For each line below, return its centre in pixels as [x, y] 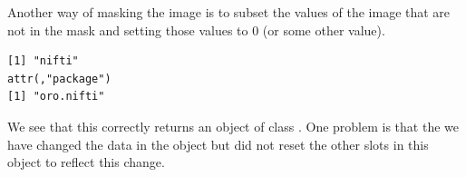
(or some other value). [324, 29]
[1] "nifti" [43, 61]
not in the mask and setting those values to [128, 29]
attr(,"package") [59, 79]
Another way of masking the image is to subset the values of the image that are [229, 12]
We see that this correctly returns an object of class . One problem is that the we [233, 126]
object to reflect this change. [86, 162]
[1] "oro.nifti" [56, 97]
